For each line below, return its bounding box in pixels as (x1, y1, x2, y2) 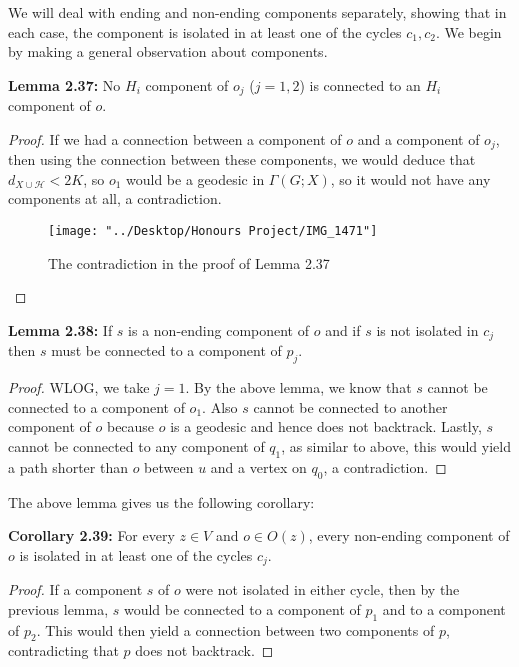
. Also (202, 396, 238, 417)
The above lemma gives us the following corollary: (8, 491, 315, 512)
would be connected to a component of (123, 598, 361, 619)
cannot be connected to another (253, 396, 448, 417)
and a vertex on (210, 456, 307, 477)
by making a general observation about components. (8, 41, 328, 62)
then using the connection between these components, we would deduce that (8, 149, 476, 170)
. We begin (435, 21, 502, 42)
